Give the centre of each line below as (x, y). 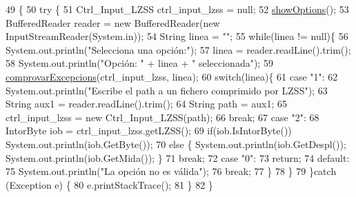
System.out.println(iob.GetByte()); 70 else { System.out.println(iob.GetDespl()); (176, 144)
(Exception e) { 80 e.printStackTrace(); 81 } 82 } (109, 184)
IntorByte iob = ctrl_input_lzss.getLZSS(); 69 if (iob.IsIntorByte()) (149, 131)
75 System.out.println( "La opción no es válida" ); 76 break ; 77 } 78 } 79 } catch (171, 171)
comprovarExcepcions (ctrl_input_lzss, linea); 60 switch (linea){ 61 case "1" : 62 (172, 76)
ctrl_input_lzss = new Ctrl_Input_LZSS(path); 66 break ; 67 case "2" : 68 (162, 117)
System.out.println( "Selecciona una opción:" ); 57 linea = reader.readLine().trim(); (178, 49)
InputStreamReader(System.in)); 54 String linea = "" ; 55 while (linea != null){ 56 (177, 36)
